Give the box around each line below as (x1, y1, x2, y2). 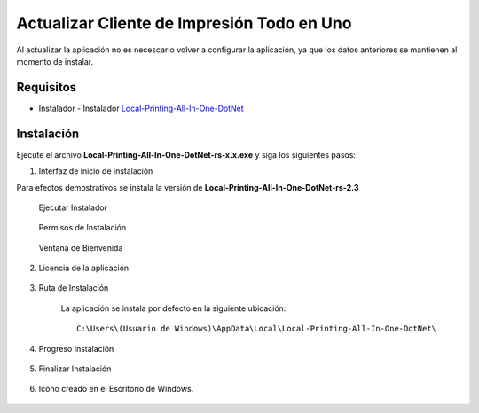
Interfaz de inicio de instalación (38, 166, 153, 176)
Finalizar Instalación (38, 363, 112, 374)
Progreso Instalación (38, 343, 114, 354)
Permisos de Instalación (38, 222, 127, 233)
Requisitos (16, 80, 77, 95)
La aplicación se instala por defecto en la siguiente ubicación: (60, 302, 287, 314)
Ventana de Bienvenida (38, 242, 123, 253)
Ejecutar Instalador (38, 202, 108, 213)
